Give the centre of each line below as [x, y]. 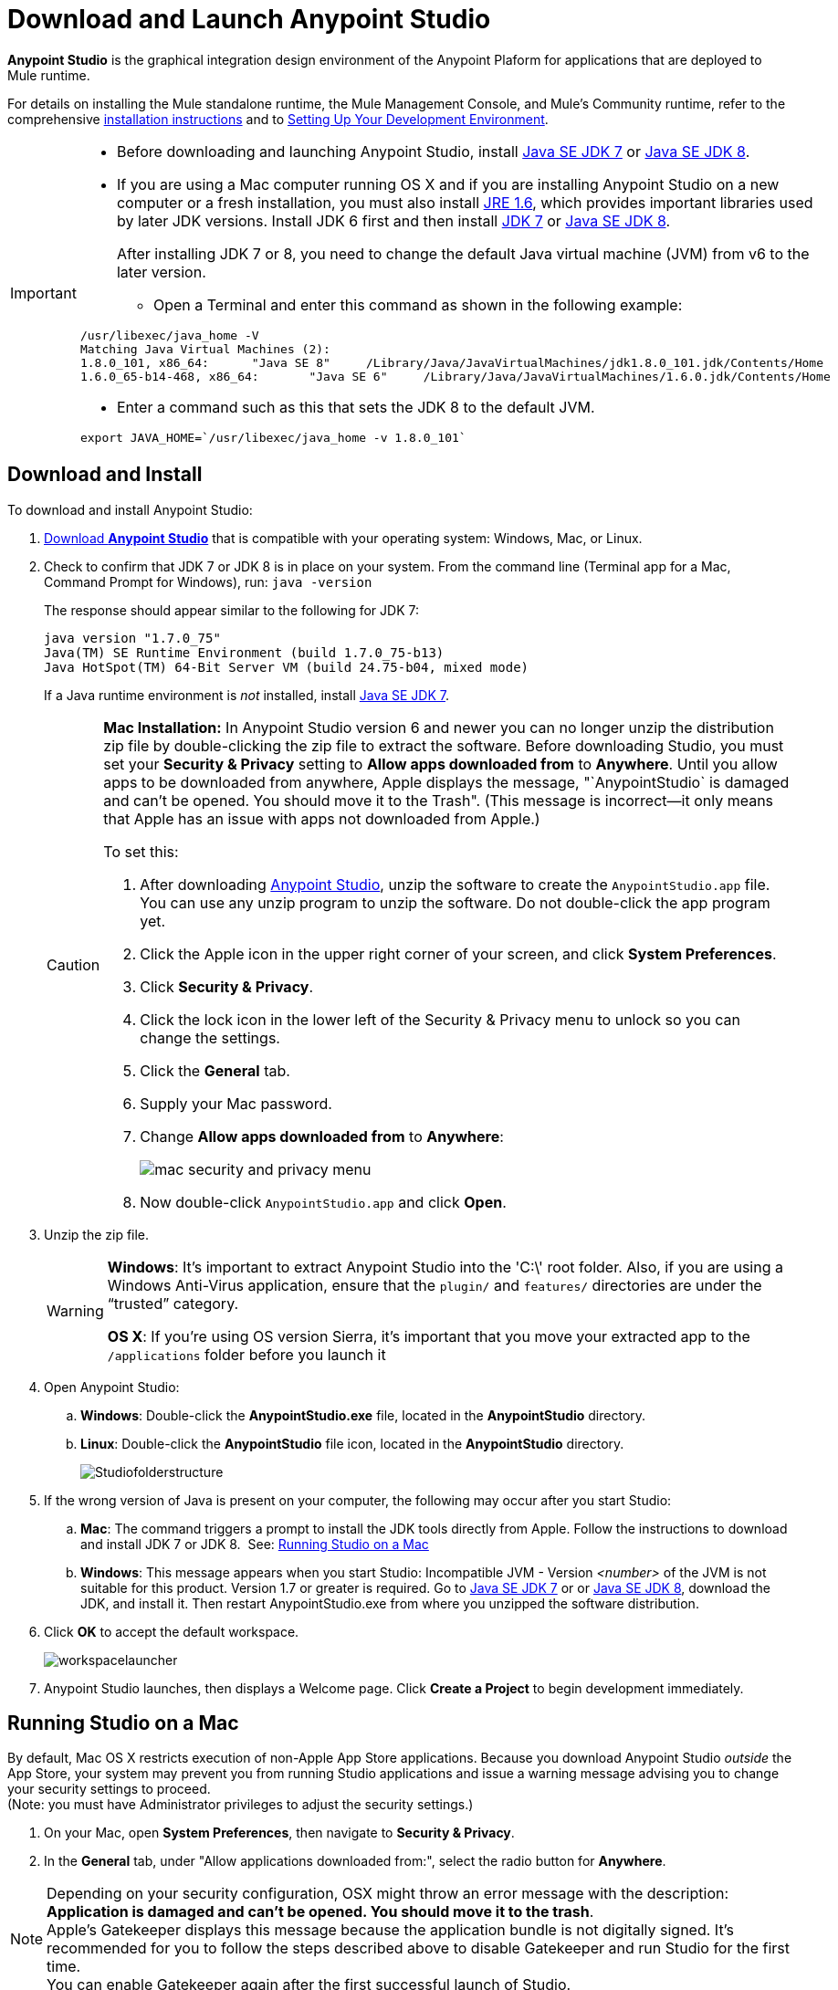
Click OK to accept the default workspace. [172, 1631]
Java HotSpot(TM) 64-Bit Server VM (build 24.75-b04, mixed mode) [287, 667]
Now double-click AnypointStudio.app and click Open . [323, 1202]
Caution [73, 964]
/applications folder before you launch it [246, 1354]
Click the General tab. [215, 1070]
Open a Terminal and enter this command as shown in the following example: [418, 304]
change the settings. [210, 1037]
